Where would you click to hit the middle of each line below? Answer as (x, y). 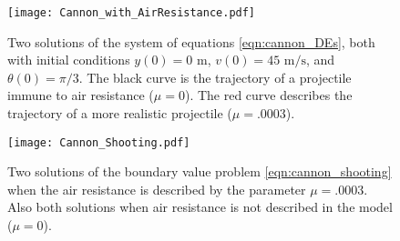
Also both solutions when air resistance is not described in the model (200, 207)
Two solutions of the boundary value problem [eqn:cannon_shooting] (200, 171)
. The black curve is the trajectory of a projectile (215, 77)
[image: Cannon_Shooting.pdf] (99, 142)
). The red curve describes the (268, 95)
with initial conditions (69, 60)
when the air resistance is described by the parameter (157, 189)
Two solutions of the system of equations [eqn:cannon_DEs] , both (191, 41)
